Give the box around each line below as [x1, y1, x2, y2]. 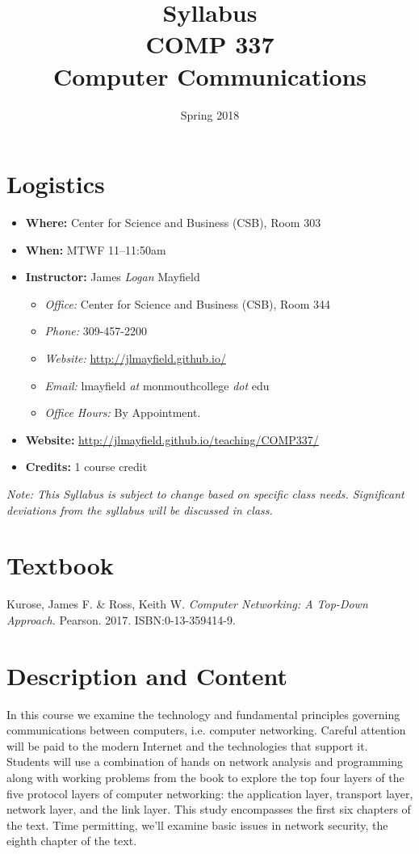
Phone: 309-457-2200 [44, 322, 147, 339]
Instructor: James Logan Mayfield [25, 268, 200, 285]
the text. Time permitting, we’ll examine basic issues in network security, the [6, 816, 388, 833]
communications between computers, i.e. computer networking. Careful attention [6, 721, 406, 738]
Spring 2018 [180, 106, 240, 123]
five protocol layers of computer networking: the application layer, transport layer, [6, 785, 413, 801]
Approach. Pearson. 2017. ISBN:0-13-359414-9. [6, 611, 236, 628]
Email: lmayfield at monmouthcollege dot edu [44, 377, 270, 393]
